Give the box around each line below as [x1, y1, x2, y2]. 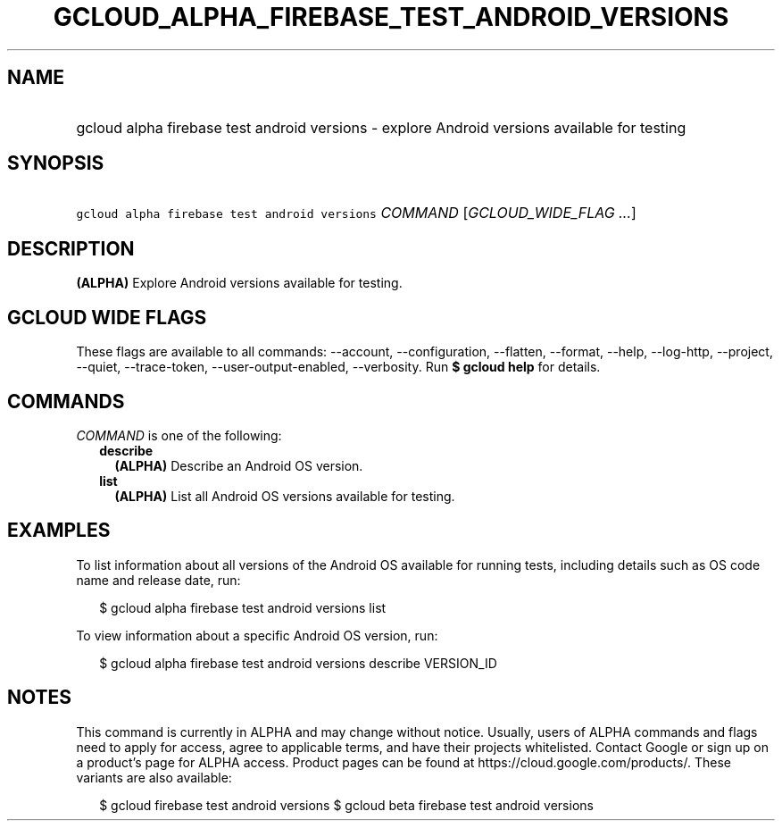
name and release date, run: [76, 572, 241, 588]
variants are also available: [76, 769, 232, 785]
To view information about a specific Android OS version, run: [76, 627, 438, 643]
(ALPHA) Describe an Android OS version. [114, 457, 363, 473]
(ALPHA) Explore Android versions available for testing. [76, 275, 403, 291]
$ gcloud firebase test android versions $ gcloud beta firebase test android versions [99, 797, 594, 813]
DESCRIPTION [7, 237, 135, 260]
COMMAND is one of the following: [76, 427, 282, 443]
